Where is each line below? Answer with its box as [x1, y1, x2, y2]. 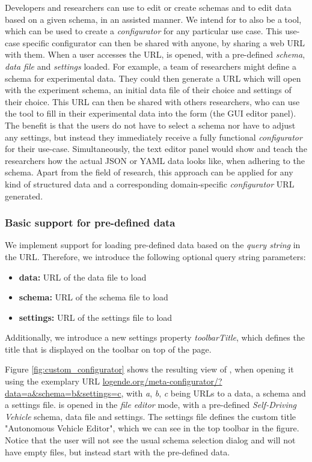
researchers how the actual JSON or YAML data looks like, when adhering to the [5, 154, 305, 166]
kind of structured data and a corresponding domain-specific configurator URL [5, 177, 295, 190]
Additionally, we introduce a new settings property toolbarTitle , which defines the [5, 331, 305, 344]
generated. [5, 189, 43, 202]
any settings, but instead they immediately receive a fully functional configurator [5, 130, 302, 143]
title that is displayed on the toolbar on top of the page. [5, 342, 212, 355]
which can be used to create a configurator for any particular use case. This [5, 25, 283, 37]
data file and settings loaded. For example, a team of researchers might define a [5, 59, 296, 72]
